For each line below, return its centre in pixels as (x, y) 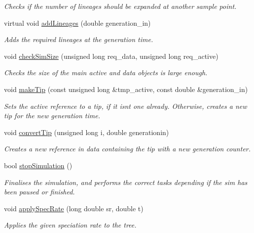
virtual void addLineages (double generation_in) (77, 23)
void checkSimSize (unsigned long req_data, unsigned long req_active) (111, 56)
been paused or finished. (39, 192)
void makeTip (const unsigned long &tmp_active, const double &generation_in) (126, 89)
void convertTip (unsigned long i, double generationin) (87, 132)
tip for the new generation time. (52, 116)
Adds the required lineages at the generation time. (79, 39)
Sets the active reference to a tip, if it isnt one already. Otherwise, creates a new (126, 106)
